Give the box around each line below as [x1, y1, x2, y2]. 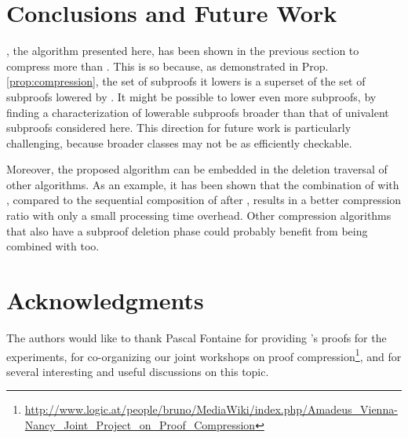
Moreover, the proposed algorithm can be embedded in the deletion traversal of [6, 161, 388, 177]
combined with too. [6, 238, 100, 254]
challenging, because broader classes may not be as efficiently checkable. [6, 134, 352, 151]
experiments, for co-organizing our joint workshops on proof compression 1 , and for [6, 345, 402, 364]
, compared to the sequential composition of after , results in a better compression [6, 192, 402, 208]
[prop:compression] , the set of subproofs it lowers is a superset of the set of [6, 73, 366, 89]
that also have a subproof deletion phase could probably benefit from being [6, 222, 368, 239]
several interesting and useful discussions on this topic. [6, 363, 269, 379]
